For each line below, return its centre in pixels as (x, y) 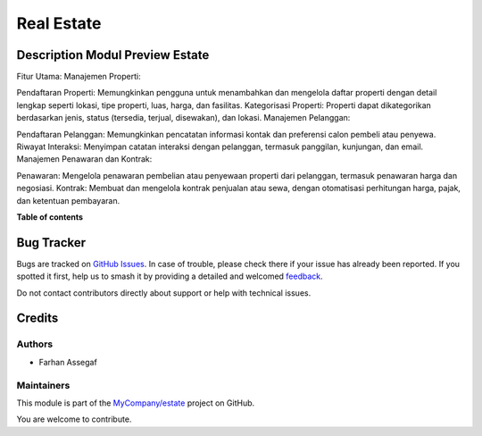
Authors (35, 344)
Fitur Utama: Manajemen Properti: (79, 77)
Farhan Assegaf (68, 362)
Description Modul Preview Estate (113, 55)
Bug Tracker (51, 243)
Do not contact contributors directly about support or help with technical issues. (164, 293)
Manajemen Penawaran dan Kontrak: (84, 159)
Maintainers (43, 385)
